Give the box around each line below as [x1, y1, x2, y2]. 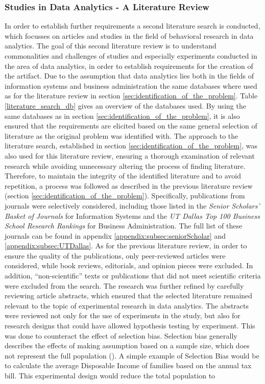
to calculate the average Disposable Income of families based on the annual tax [5, 360, 252, 371]
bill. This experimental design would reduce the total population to [5, 370, 215, 380]
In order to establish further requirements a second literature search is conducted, [5, 20, 260, 31]
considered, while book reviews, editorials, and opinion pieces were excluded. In [5, 260, 253, 271]
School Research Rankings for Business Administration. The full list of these [5, 220, 243, 231]
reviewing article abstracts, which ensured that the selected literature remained [5, 290, 253, 301]
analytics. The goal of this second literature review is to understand [5, 40, 216, 51]
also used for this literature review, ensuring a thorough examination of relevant [5, 150, 255, 161]
